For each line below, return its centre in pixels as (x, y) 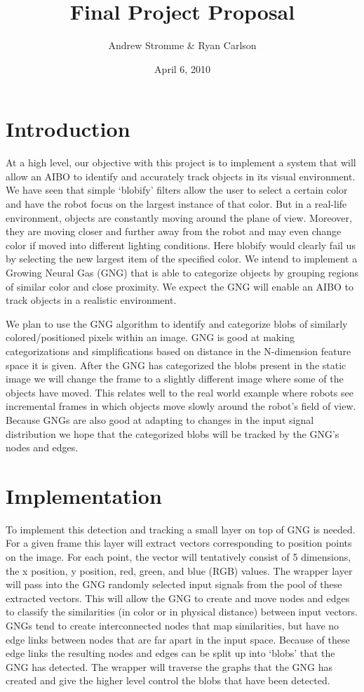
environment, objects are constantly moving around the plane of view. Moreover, (179, 217)
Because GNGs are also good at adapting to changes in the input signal (160, 419)
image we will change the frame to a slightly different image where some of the (175, 379)
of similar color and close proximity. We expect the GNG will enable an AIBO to (180, 286)
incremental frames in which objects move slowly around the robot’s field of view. (181, 406)
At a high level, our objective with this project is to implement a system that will (181, 162)
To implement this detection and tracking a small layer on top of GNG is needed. (181, 529)
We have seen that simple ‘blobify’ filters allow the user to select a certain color (177, 190)
